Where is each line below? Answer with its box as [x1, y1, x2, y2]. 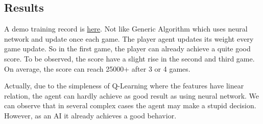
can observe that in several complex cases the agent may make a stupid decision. [4, 100, 256, 111]
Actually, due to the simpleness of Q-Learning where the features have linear [4, 80, 244, 91]
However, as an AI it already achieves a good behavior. [4, 110, 177, 120]
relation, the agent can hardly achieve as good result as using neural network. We [4, 90, 259, 101]
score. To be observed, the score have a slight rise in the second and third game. [4, 53, 255, 64]
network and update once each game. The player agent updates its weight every [4, 33, 254, 44]
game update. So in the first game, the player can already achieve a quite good [4, 43, 251, 54]
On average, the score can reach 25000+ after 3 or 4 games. [4, 63, 190, 74]
